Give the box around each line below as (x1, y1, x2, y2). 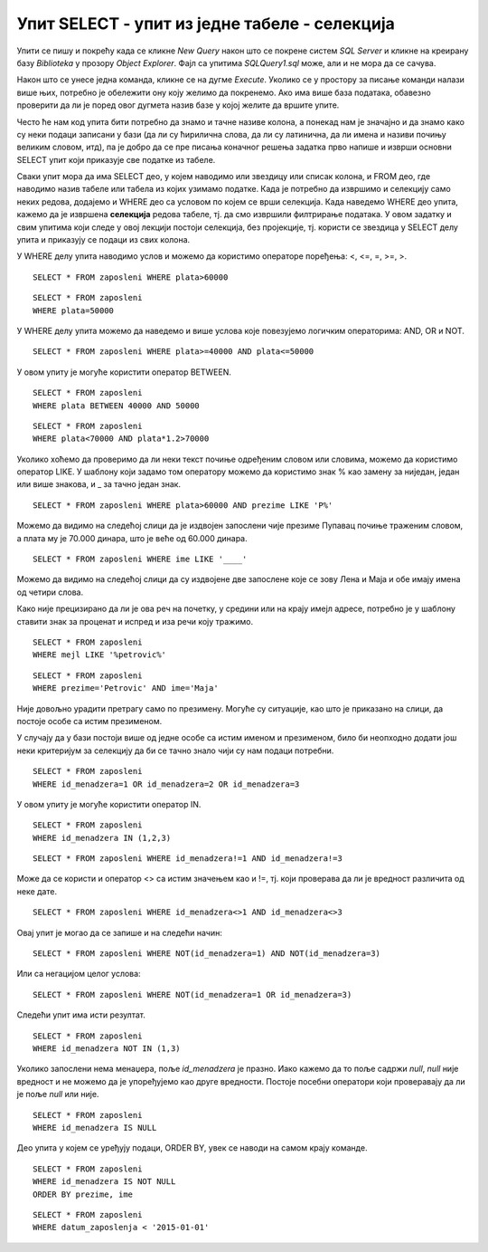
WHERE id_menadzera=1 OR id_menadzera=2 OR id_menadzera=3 (33, 779, 300, 789)
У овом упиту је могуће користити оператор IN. (16, 798, 202, 809)
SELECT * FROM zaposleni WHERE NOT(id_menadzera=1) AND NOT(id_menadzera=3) (33, 949, 381, 959)
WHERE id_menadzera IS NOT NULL (33, 1177, 176, 1187)
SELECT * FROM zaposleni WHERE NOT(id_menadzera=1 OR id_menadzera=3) (33, 989, 352, 999)
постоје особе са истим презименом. (16, 715, 163, 726)
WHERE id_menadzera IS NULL (33, 1123, 157, 1133)
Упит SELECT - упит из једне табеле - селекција (16, 14, 395, 33)
